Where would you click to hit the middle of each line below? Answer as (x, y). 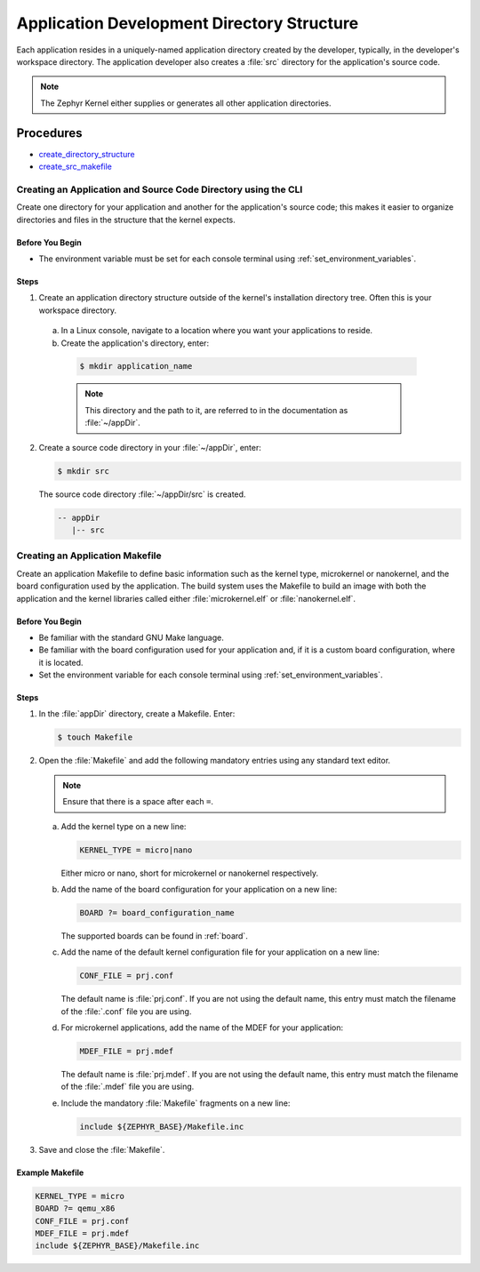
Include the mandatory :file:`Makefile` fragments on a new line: (176, 1103)
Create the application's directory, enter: (135, 343)
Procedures (50, 133)
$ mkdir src (84, 471)
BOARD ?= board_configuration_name (157, 912)
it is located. (61, 662)
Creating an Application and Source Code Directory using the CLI (160, 189)
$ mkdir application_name (136, 366)
